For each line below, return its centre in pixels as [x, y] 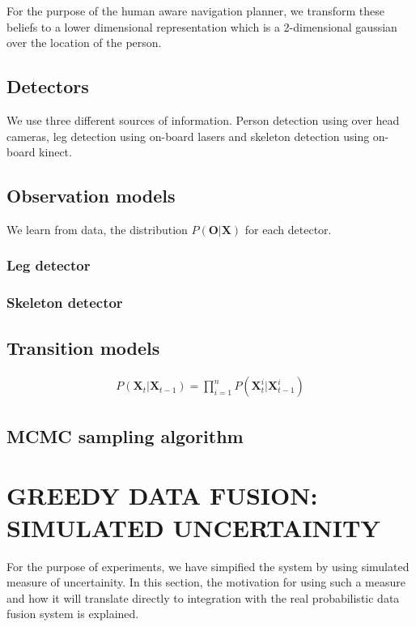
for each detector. [288, 229]
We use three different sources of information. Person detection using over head [203, 119]
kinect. [55, 152]
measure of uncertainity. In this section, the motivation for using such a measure [206, 582]
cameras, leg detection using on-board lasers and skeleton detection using [188, 136]
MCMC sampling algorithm [125, 435]
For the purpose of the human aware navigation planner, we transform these [195, 11]
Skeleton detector [65, 303]
